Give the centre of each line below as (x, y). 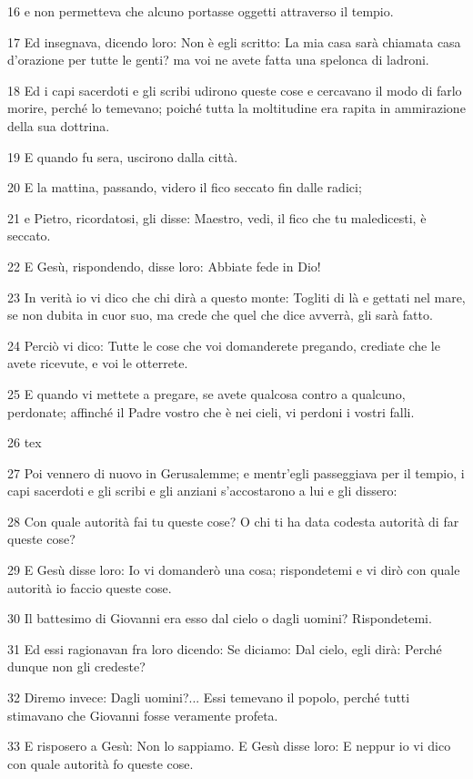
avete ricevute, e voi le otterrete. (98, 363)
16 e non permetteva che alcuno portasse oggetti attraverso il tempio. (201, 11)
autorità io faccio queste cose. (90, 587)
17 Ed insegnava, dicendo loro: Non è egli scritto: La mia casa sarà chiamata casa (234, 41)
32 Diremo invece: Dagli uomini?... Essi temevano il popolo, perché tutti (209, 697)
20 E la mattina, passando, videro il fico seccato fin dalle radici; (185, 187)
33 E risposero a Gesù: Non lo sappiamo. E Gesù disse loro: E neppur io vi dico (229, 746)
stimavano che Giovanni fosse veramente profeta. (143, 715)
